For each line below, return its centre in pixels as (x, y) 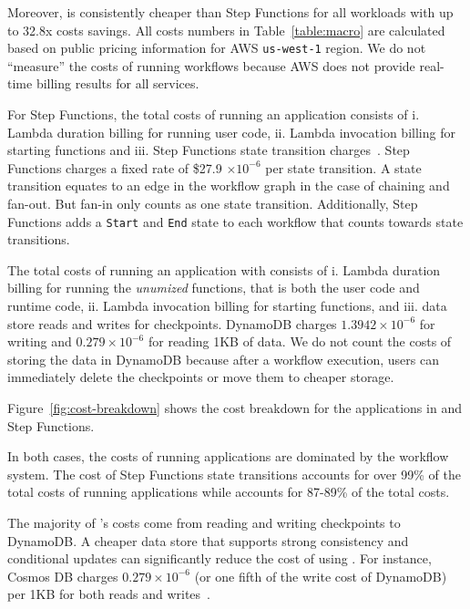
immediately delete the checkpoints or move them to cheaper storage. (201, 377)
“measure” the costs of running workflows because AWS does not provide (211, 65)
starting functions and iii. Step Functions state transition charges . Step (209, 150)
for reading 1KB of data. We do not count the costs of (300, 341)
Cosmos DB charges (63, 576)
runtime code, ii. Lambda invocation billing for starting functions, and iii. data (227, 306)
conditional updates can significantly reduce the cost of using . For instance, (220, 558)
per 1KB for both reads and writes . (109, 594)
